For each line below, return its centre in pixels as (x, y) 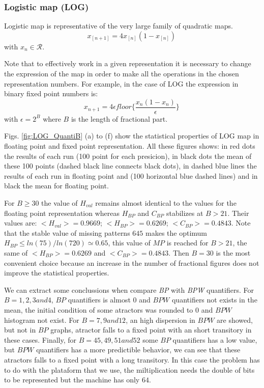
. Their (238, 213)
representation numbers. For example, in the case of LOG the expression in (121, 83)
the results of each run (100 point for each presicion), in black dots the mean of (128, 156)
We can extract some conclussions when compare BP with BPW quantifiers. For (129, 289)
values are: (21, 223)
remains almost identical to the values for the (166, 203)
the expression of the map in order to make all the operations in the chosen (122, 73)
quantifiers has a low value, (215, 339)
